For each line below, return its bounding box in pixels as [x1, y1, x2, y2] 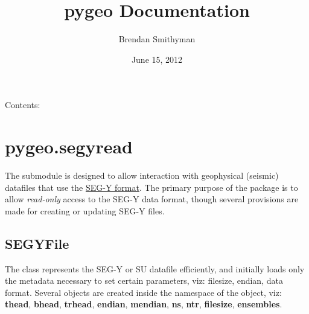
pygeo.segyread [5, 134, 133, 159]
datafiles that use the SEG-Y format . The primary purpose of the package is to [5, 181, 298, 193]
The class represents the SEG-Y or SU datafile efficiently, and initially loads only [5, 262, 305, 275]
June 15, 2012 [131, 53, 183, 65]
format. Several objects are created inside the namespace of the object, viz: [5, 286, 282, 298]
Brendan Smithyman [118, 33, 196, 45]
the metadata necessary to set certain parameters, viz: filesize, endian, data [5, 274, 283, 287]
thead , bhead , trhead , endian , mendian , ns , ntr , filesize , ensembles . [5, 298, 282, 310]
